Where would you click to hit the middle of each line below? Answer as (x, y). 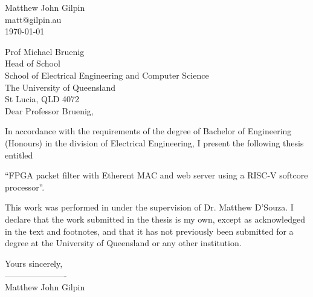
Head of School (33, 63)
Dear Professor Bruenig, (49, 110)
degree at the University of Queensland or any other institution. (123, 243)
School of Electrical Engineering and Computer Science (107, 75)
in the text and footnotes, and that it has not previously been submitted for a (149, 231)
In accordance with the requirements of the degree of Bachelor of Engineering (148, 131)
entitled (19, 155)
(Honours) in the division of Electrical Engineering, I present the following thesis (154, 142)
